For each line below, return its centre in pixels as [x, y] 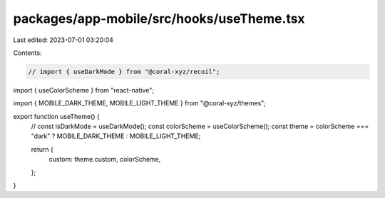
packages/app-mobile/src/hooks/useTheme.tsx [159, 19]
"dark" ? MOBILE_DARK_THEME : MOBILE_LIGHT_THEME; [116, 136]
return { [42, 149]
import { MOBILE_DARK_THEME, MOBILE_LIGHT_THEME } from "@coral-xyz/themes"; [140, 103]
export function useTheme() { [56, 116]
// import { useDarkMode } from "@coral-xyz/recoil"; [124, 72]
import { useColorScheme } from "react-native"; [84, 90]
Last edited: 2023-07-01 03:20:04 [63, 40]
